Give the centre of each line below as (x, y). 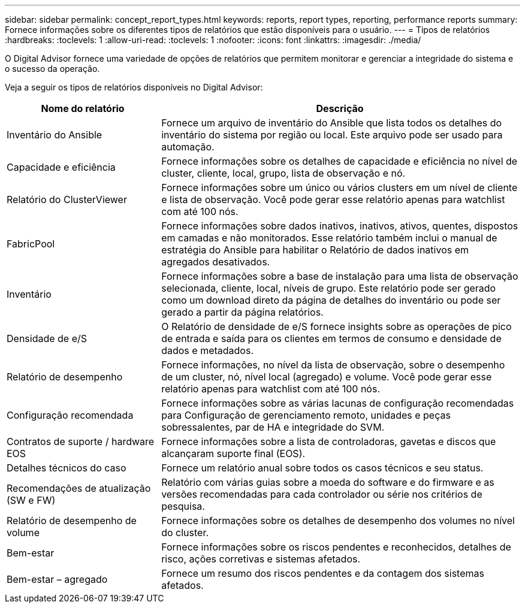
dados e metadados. (207, 350)
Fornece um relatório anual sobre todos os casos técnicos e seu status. (322, 468)
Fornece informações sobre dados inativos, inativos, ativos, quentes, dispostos (340, 226)
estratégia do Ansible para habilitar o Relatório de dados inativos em (315, 250)
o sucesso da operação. (52, 69)
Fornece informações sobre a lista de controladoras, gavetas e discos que (329, 441)
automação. (188, 147)
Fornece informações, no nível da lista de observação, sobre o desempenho (333, 365)
